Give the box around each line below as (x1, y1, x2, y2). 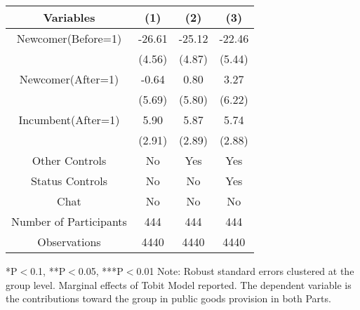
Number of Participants (11, 213, 127, 229)
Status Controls (30, 173, 107, 189)
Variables (43, 9, 95, 25)
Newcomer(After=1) (19, 71, 119, 87)
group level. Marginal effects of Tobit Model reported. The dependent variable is (6, 277, 352, 292)
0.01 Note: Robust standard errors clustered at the (136, 264, 354, 278)
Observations (37, 234, 101, 250)
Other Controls (32, 152, 107, 168)
